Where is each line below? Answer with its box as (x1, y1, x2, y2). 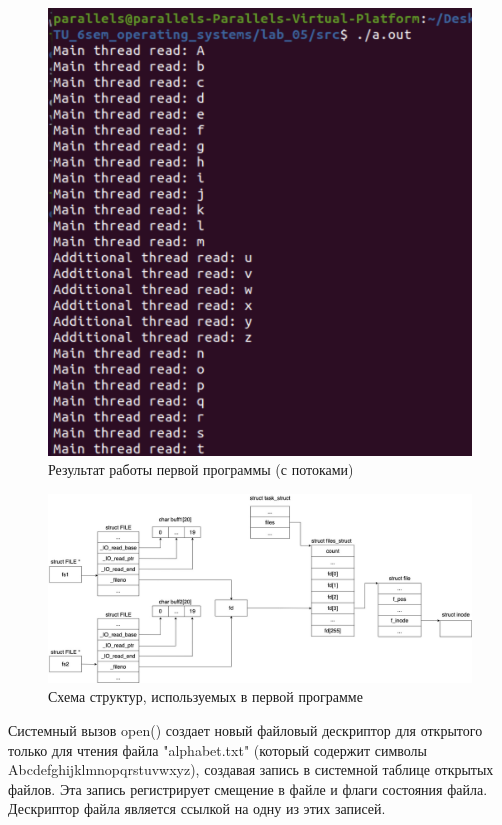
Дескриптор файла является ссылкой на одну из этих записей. (8, 798, 386, 819)
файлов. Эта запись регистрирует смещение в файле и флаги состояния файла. (8, 778, 488, 799)
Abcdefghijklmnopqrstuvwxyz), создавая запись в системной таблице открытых (8, 759, 494, 780)
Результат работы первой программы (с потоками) (48, 459, 354, 480)
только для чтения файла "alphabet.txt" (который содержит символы (8, 739, 428, 760)
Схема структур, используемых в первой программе (48, 686, 363, 707)
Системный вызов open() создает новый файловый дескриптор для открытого (8, 720, 483, 741)
